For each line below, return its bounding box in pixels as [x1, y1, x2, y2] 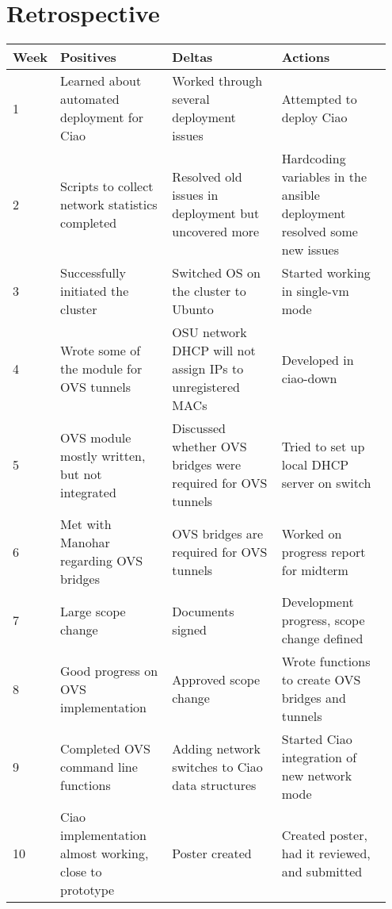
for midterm [281, 560, 348, 579]
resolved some [281, 222, 358, 241]
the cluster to [172, 282, 246, 301]
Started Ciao [281, 730, 352, 749]
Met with [60, 515, 112, 534]
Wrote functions [281, 652, 371, 671]
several [172, 90, 210, 109]
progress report [281, 542, 366, 561]
